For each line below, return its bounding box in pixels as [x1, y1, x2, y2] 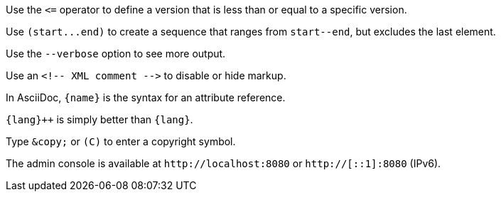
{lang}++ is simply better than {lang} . [6, 113, 193, 125]
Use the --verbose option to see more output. [6, 47, 226, 60]
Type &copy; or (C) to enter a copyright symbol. [6, 135, 236, 147]
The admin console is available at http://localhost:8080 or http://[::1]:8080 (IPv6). [6, 157, 441, 169]
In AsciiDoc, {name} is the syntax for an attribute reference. [6, 91, 286, 103]
